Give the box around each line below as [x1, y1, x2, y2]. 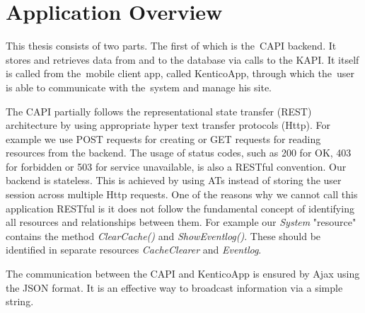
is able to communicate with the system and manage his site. [6, 79, 272, 94]
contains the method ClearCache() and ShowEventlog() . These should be [6, 228, 321, 243]
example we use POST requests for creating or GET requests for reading [6, 131, 321, 146]
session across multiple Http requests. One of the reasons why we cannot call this [6, 187, 358, 202]
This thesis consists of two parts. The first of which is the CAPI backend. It [6, 38, 337, 53]
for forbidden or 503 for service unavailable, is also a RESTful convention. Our [6, 159, 347, 173]
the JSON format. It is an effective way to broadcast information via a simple [6, 280, 343, 295]
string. [6, 294, 34, 309]
